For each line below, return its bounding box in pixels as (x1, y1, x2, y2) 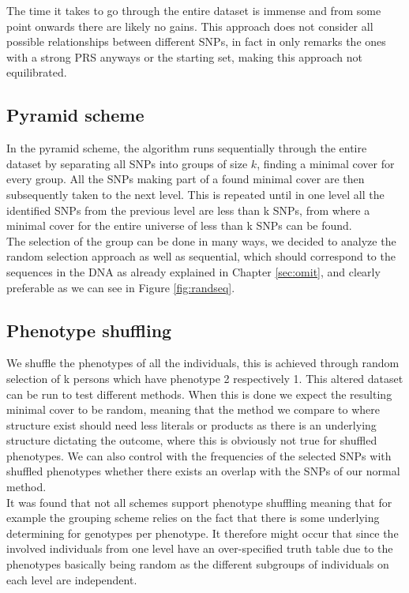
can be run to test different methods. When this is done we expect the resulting (6, 385, 392, 402)
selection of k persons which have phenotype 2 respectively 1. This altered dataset (6, 370, 403, 386)
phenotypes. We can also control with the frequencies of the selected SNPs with (6, 447, 392, 464)
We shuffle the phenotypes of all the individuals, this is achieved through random (6, 355, 400, 371)
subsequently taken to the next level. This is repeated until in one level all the (6, 186, 385, 202)
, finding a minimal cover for (257, 155, 395, 171)
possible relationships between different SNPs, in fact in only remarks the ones (6, 33, 386, 50)
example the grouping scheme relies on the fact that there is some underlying (6, 509, 380, 526)
